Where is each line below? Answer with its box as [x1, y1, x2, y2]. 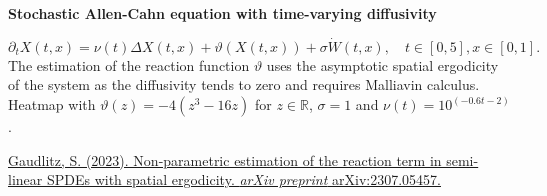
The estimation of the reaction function [8, 54, 250, 75]
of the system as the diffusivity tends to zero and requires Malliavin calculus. [8, 74, 480, 95]
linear [8, 169, 43, 190]
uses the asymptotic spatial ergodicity [266, 54, 499, 75]
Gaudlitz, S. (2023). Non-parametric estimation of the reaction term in [8, 149, 442, 170]
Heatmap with [8, 94, 96, 114]
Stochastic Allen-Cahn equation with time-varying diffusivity [8, 3, 437, 23]
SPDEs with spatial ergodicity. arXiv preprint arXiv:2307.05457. [46, 169, 441, 190]
